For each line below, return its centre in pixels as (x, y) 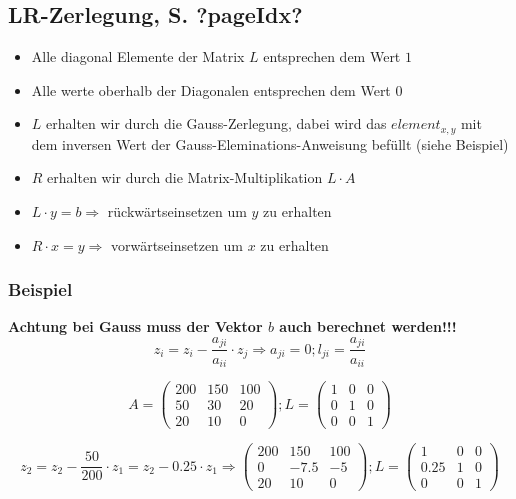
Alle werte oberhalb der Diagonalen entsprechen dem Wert (211, 89)
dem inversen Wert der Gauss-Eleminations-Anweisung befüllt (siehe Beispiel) (270, 143)
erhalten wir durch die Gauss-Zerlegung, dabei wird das (216, 123)
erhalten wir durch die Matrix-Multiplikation (185, 177)
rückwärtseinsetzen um (177, 211)
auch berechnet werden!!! (368, 326)
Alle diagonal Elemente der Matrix (138, 56)
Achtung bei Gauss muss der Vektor (135, 326)
